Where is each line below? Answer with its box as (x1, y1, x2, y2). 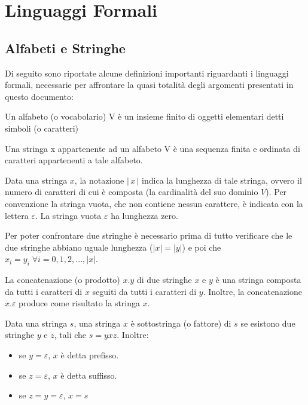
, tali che (54, 328, 87, 341)
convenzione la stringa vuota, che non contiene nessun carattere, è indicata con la (5, 197, 303, 209)
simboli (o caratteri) (5, 121, 79, 134)
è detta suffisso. (60, 369, 117, 381)
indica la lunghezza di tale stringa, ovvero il (142, 173, 302, 186)
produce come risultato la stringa (19, 297, 141, 309)
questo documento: (5, 90, 74, 102)
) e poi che (182, 240, 221, 253)
